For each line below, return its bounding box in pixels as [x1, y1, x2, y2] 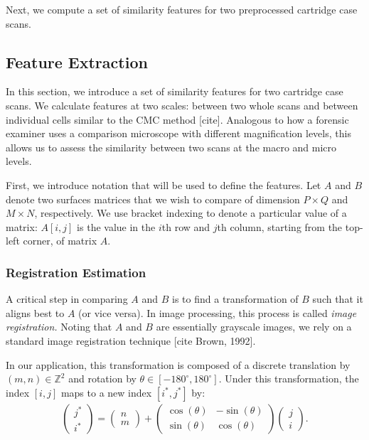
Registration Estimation [6, 263, 146, 281]
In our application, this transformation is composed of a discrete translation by [6, 357, 351, 372]
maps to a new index [60, 385, 152, 399]
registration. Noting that [6, 319, 112, 334]
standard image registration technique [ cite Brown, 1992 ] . [6, 333, 256, 348]
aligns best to [6, 305, 65, 320]
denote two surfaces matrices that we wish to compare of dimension [6, 191, 300, 206]
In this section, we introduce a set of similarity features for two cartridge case [6, 84, 343, 99]
